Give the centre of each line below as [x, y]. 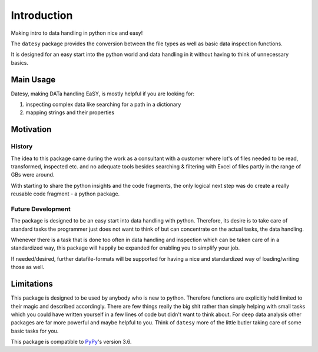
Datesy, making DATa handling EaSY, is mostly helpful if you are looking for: [102, 94]
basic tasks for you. [35, 331]
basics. [20, 62]
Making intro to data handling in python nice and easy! [77, 33]
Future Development [41, 209]
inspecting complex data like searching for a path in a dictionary [103, 104]
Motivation [31, 129]
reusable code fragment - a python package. [65, 194]
